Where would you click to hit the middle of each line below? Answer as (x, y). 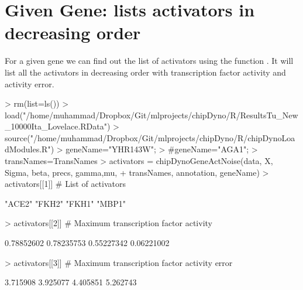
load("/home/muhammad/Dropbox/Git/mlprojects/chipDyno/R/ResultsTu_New (151, 115)
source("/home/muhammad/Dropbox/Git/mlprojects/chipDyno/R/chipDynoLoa (150, 137)
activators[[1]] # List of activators (65, 184)
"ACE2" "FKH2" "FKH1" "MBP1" (65, 203)
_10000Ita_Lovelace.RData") (58, 126)
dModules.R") (30, 149)
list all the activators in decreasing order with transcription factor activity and (145, 72)
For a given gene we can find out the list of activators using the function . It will (149, 61)
